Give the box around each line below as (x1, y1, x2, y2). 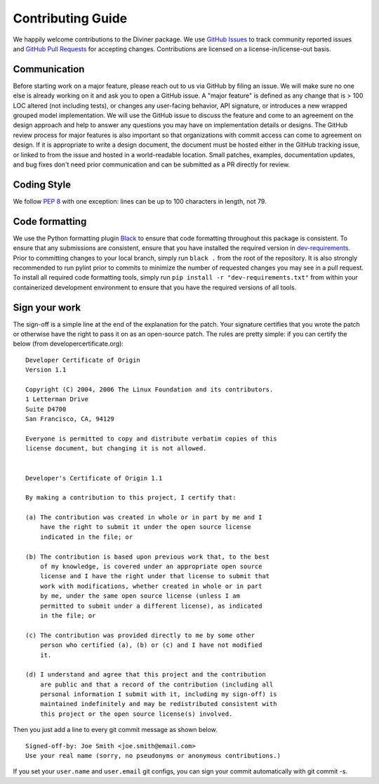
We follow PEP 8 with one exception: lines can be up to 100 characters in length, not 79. (13, 197, 267, 205)
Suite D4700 (25, 405, 67, 413)
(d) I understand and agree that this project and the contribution (25, 671, 266, 679)
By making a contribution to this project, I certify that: (25, 494, 237, 502)
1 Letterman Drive (25, 396, 89, 403)
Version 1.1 (25, 366, 67, 374)
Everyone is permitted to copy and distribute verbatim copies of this (25, 434, 277, 443)
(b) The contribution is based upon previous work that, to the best (25, 552, 270, 561)
